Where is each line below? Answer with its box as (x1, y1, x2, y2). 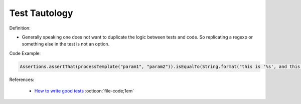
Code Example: (9, 50, 41, 56)
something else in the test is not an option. (22, 41, 110, 47)
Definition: (9, 25, 31, 31)
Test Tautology (9, 7, 73, 18)
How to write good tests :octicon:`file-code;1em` (34, 88, 134, 94)
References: (9, 76, 35, 82)
